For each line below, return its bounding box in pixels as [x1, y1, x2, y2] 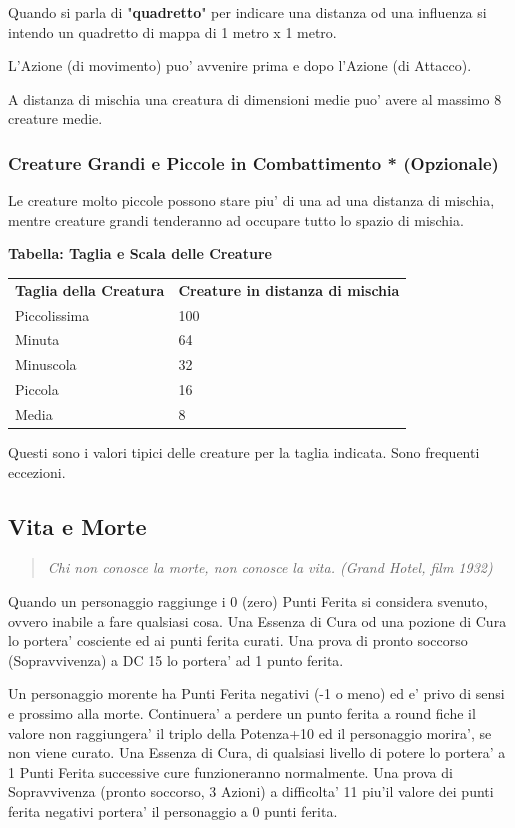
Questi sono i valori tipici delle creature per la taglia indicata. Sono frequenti [8, 442, 480, 463]
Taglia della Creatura [15, 279, 165, 300]
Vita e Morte [8, 510, 147, 541]
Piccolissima [15, 304, 90, 325]
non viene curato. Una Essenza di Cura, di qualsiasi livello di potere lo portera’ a [8, 742, 506, 763]
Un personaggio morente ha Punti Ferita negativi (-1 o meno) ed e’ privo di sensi [8, 683, 505, 704]
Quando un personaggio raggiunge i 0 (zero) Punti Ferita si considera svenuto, [8, 591, 488, 612]
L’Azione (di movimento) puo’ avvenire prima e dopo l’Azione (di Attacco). [8, 55, 472, 76]
